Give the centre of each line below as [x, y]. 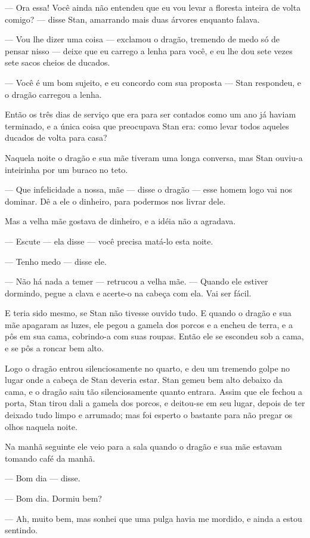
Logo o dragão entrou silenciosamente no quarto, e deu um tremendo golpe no [148, 368]
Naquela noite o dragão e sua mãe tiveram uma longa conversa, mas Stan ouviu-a [154, 157]
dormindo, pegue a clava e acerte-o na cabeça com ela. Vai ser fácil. [128, 293]
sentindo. [21, 530]
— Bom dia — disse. [43, 478]
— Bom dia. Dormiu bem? [53, 498]
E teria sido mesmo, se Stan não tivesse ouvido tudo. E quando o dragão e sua [148, 313]
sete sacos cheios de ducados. [58, 62]
